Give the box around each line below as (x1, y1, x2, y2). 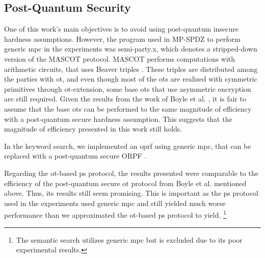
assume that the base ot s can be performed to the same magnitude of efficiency (4, 103, 252, 114)
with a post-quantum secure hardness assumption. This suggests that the (4, 113, 232, 124)
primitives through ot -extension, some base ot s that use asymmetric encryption (4, 83, 251, 94)
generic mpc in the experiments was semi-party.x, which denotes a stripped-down (4, 43, 257, 54)
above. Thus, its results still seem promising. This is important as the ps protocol (4, 188, 258, 198)
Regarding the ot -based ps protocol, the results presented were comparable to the (4, 167, 258, 178)
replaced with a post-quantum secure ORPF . (4, 150, 147, 161)
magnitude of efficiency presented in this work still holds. (4, 123, 182, 134)
